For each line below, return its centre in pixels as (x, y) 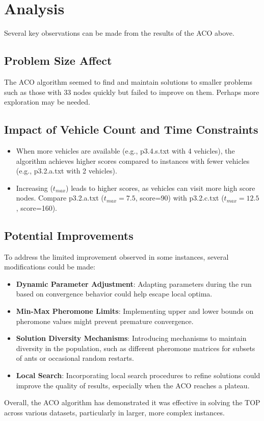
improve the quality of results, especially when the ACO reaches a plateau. (133, 385)
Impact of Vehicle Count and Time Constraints (131, 129)
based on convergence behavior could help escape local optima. (114, 294)
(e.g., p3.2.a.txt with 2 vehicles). (67, 171)
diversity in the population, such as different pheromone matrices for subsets (136, 348)
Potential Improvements (69, 235)
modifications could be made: (50, 267)
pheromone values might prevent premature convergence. (105, 321)
